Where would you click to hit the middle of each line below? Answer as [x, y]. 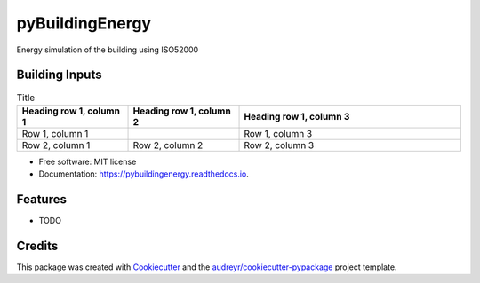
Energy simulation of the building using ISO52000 [108, 50]
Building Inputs [59, 75]
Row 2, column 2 [168, 145]
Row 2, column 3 [279, 145]
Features [41, 200]
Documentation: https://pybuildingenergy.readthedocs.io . [144, 174]
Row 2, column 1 [56, 145]
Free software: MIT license [88, 161]
